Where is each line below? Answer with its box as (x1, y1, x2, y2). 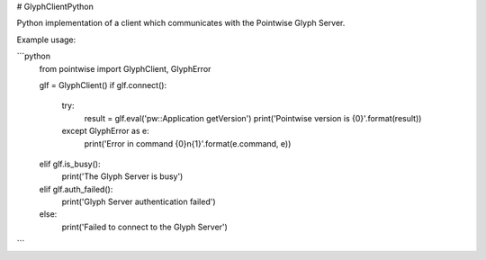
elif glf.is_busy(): (39, 158, 101, 169)
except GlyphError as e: (61, 126, 149, 137)
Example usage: (16, 34, 76, 45)
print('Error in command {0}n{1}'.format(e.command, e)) (84, 138, 292, 148)
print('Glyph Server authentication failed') (61, 196, 216, 207)
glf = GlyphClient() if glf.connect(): (39, 79, 166, 90)
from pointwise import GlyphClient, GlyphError (39, 63, 211, 74)
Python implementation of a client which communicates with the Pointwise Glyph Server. (16, 18, 346, 29)
